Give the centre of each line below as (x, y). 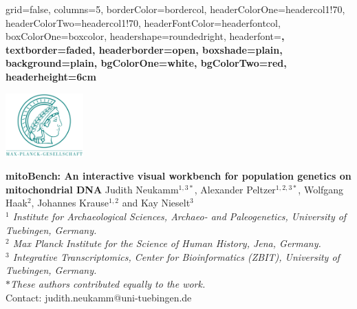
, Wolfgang (321, 189)
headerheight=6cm (51, 76)
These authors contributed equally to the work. (108, 283)
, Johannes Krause (70, 203)
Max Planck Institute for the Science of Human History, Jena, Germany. (167, 243)
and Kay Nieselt (156, 203)
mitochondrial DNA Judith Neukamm (92, 189)
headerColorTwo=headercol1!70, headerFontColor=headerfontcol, (143, 22)
